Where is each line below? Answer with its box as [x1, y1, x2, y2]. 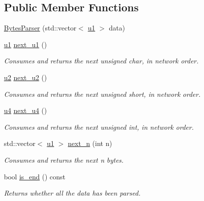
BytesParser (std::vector [4, 23, 77, 33]
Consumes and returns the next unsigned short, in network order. [4, 88, 201, 99]
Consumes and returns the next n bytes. [4, 154, 124, 165]
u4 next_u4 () [4, 105, 47, 115]
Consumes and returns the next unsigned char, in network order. [4, 56, 199, 66]
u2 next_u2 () [4, 72, 47, 82]
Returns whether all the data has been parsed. [4, 188, 141, 198]
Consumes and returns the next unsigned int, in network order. [4, 121, 194, 132]
